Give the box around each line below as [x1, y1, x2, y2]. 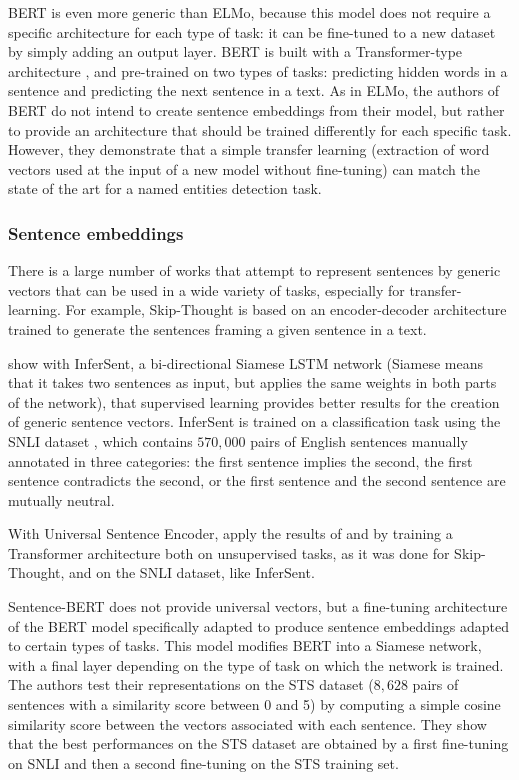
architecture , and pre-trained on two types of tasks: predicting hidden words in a [8, 60, 508, 81]
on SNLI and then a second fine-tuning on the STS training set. [8, 752, 399, 773]
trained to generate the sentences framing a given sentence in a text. [8, 318, 427, 339]
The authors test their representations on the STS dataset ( [8, 674, 374, 695]
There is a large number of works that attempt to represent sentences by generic [8, 260, 501, 281]
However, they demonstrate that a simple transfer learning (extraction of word [8, 139, 490, 160]
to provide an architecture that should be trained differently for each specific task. [8, 119, 512, 140]
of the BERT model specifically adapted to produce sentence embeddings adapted [8, 615, 509, 636]
